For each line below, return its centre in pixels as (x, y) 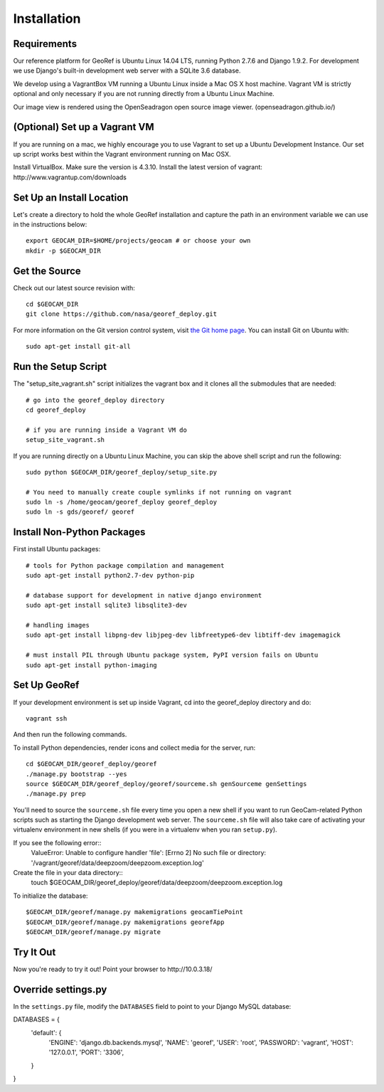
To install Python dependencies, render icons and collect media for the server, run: (134, 748)
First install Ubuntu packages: (57, 549)
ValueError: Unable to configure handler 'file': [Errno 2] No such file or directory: (149, 853)
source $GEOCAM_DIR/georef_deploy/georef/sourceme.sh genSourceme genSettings (166, 784)
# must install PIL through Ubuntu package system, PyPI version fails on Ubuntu (172, 655)
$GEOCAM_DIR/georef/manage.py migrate (94, 932)
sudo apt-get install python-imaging (92, 665)
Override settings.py (60, 989)
